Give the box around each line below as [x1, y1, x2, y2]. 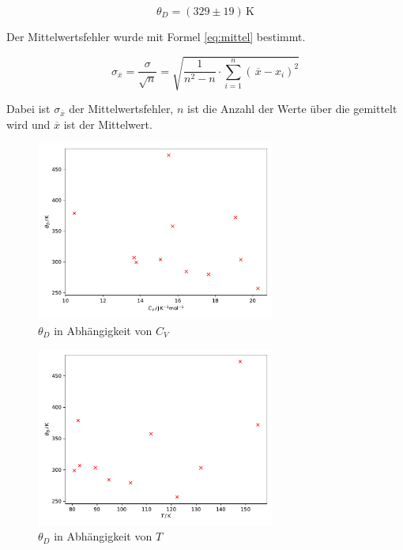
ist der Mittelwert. [63, 115, 153, 132]
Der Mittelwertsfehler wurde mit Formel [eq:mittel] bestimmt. [6, 28, 306, 44]
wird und [6, 115, 51, 132]
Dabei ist [6, 100, 51, 117]
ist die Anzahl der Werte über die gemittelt [186, 100, 397, 117]
